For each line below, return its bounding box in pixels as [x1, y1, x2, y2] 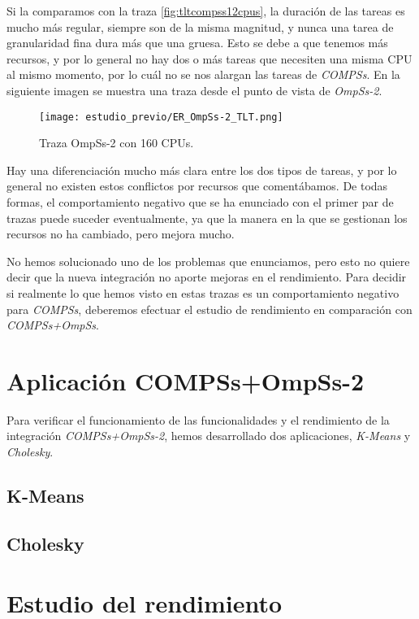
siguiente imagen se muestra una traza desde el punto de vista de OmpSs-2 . [6, 81, 382, 98]
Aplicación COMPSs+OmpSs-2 [6, 364, 365, 397]
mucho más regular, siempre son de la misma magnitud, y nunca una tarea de [6, 18, 394, 35]
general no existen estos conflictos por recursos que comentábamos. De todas [6, 177, 388, 194]
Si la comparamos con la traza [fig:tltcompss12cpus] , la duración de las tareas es [6, 2, 405, 19]
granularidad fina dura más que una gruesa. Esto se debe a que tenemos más [6, 34, 388, 51]
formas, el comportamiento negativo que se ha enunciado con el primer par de [6, 194, 394, 210]
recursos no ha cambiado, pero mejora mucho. [6, 225, 235, 242]
